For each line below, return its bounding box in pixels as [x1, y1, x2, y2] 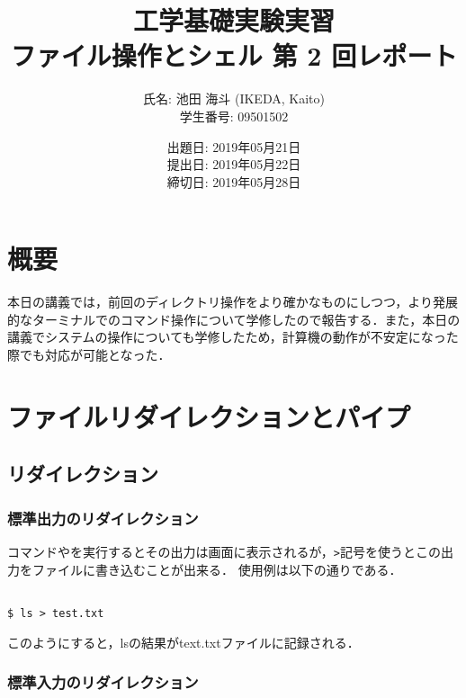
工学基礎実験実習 [132, 2, 335, 39]
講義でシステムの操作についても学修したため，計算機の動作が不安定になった [7, 327, 459, 346]
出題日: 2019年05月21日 [166, 137, 301, 156]
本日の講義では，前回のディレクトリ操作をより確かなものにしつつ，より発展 [7, 292, 458, 311]
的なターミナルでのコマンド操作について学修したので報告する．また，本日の [7, 309, 461, 328]
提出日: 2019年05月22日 [166, 155, 301, 174]
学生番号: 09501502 [179, 106, 289, 125]
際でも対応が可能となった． [7, 345, 171, 363]
